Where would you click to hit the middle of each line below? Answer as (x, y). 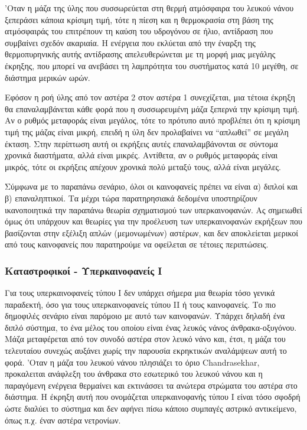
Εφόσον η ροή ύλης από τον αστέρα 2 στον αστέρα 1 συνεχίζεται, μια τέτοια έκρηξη (150, 97)
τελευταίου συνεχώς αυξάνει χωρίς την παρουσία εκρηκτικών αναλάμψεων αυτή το (146, 351)
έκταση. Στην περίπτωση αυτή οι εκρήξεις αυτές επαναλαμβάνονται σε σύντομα (141, 143)
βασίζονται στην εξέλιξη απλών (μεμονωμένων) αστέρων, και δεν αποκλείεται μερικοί (151, 232)
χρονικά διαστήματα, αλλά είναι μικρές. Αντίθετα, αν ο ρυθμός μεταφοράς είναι (141, 155)
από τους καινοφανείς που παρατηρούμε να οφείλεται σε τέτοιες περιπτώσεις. (137, 244)
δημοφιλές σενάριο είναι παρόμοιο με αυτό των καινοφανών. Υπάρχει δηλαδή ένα (145, 316)
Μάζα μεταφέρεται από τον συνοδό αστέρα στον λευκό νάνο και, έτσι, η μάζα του (145, 339)
